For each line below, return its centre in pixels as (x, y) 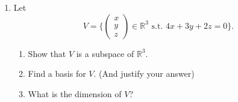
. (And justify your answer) (144, 73)
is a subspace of (105, 53)
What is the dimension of (75, 93)
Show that (47, 53)
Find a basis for (57, 73)
